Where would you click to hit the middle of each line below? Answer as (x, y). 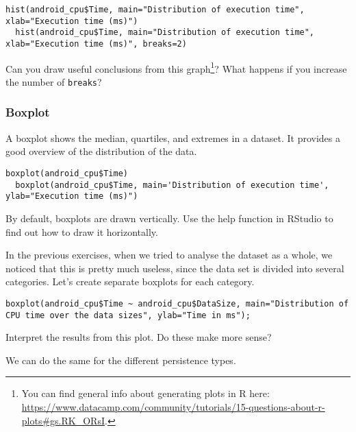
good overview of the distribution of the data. (101, 151)
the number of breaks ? (54, 81)
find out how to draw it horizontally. (82, 231)
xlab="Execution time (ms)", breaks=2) (96, 44)
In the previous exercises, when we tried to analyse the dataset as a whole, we (169, 255)
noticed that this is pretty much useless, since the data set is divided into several (175, 268)
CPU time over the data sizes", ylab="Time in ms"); (128, 315)
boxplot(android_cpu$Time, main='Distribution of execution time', (172, 185)
